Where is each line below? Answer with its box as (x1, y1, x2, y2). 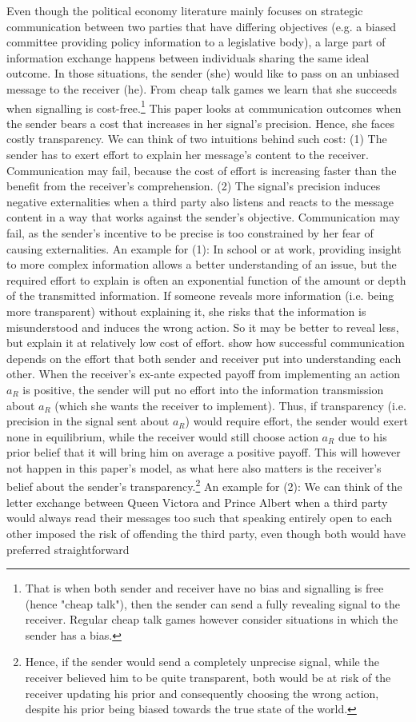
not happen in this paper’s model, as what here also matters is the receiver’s (6, 459, 382, 476)
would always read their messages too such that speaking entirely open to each (6, 509, 392, 526)
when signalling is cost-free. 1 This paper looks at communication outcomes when (6, 97, 402, 116)
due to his (338, 428, 387, 445)
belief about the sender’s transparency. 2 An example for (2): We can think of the (6, 476, 402, 495)
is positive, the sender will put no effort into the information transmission (22, 381, 384, 397)
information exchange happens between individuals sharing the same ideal (6, 49, 370, 66)
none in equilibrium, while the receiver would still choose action (6, 428, 318, 445)
